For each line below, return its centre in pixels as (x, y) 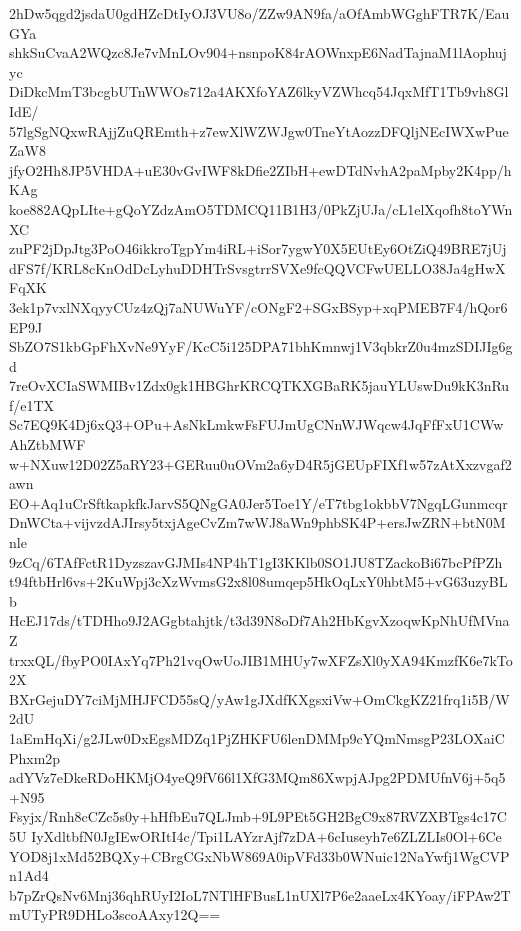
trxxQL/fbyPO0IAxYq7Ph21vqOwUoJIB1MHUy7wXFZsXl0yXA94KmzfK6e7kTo (261, 659)
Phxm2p (35, 757)
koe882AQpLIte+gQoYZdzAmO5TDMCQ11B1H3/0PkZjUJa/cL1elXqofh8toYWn (261, 208)
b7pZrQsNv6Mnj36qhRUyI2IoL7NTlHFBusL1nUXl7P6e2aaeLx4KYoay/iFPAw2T (260, 894)
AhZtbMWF (47, 444)
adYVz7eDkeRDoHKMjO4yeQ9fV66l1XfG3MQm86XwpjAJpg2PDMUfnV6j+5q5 (257, 777)
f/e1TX (32, 404)
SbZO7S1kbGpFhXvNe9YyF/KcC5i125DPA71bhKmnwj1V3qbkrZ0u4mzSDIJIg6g (261, 346)
